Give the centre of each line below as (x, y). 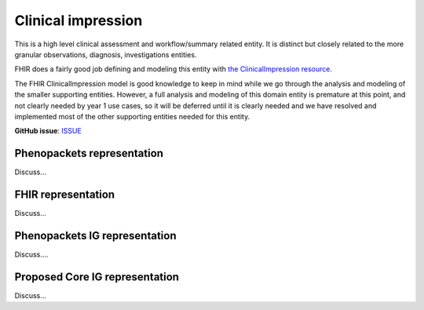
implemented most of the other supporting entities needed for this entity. (132, 116)
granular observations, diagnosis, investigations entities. (106, 54)
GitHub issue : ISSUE (48, 131)
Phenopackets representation (89, 153)
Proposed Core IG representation (97, 277)
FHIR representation (65, 195)
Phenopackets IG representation (95, 235)
